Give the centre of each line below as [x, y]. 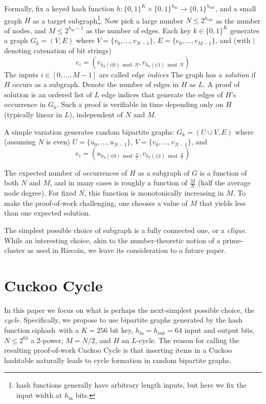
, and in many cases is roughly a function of [119, 183]
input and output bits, [219, 330]
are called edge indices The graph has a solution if [177, 74]
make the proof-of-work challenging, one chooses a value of [96, 203]
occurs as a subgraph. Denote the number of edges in [96, 84]
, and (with [233, 40]
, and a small [236, 8]
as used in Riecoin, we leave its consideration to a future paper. [127, 250]
